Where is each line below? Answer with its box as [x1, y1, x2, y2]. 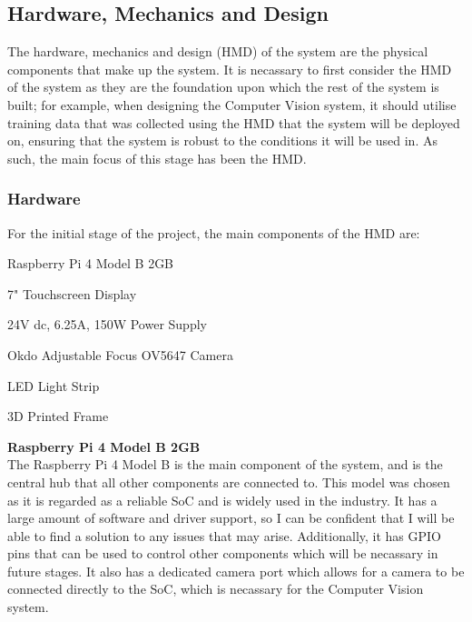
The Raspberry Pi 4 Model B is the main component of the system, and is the [7, 455, 443, 474]
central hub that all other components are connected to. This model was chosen [7, 472, 450, 491]
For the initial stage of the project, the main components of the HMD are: [7, 223, 420, 242]
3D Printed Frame [7, 406, 109, 426]
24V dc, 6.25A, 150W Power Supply [7, 315, 207, 334]
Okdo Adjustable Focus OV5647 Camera [7, 345, 233, 364]
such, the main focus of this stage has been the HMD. [7, 148, 307, 167]
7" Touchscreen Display [7, 284, 137, 303]
